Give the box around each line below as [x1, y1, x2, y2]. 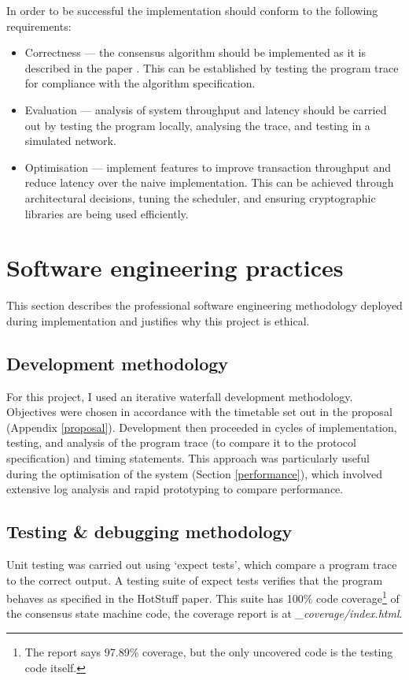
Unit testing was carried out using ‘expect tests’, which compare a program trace [6, 556, 397, 572]
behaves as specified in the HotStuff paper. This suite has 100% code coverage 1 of [6, 588, 400, 606]
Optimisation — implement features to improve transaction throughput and [24, 158, 391, 175]
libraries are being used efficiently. [24, 205, 189, 221]
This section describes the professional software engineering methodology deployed [6, 297, 403, 314]
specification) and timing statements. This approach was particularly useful [6, 450, 370, 466]
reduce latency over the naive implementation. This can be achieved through [24, 174, 394, 191]
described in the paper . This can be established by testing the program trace [24, 59, 399, 76]
